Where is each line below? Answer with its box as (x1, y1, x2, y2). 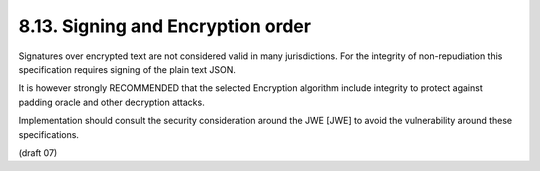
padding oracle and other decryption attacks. (18, 96, 205, 108)
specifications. (18, 128, 80, 140)
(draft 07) (18, 146, 58, 159)
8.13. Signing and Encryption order (18, 15, 312, 37)
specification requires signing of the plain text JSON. (18, 63, 237, 75)
